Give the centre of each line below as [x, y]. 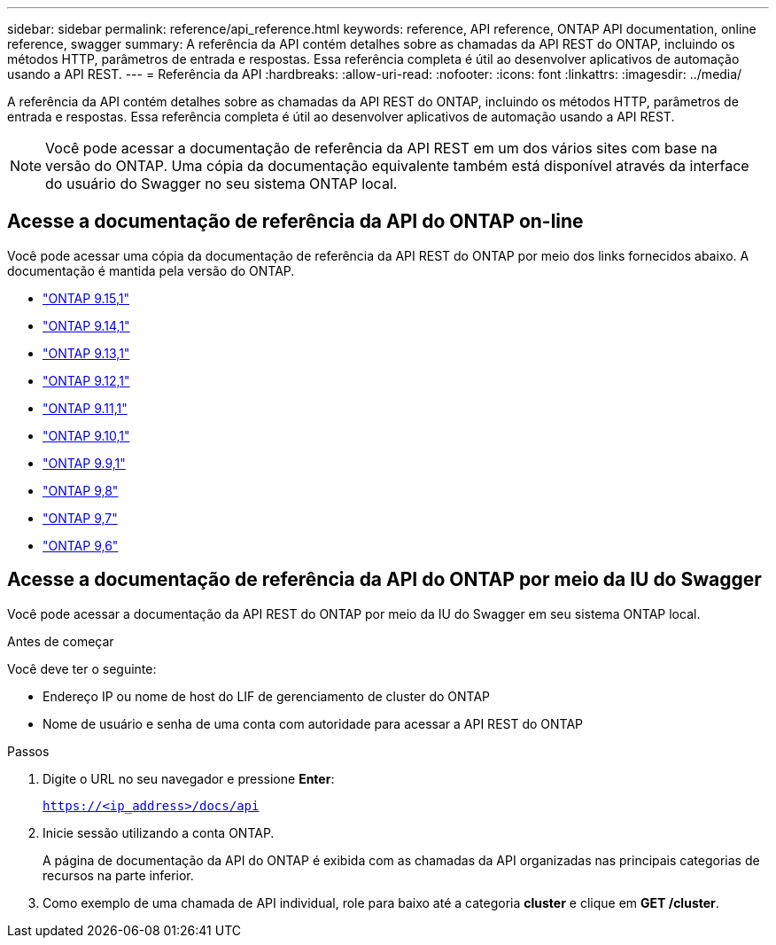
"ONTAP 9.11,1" [85, 408]
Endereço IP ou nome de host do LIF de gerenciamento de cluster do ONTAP [267, 696]
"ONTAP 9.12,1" [86, 380]
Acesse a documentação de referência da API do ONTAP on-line [295, 222]
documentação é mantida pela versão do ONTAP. [151, 270]
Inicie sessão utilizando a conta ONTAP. [159, 832]
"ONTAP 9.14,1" [86, 325]
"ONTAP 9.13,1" [86, 353]
